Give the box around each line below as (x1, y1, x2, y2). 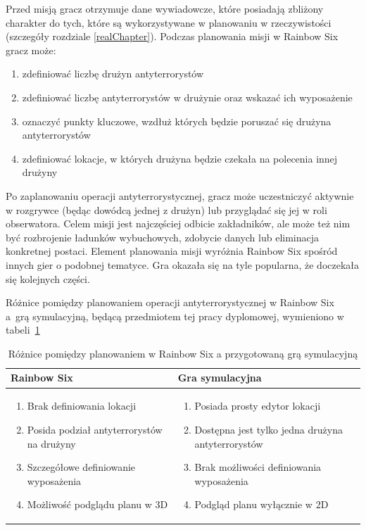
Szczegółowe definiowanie (27, 460, 136, 474)
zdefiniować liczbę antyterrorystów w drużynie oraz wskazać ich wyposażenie (22, 89, 353, 104)
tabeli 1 (6, 322, 40, 337)
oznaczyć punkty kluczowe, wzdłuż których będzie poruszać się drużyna (22, 113, 332, 128)
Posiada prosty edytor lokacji (194, 398, 321, 413)
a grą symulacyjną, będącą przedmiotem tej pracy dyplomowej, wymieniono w (6, 308, 344, 323)
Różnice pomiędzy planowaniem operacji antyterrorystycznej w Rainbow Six (6, 295, 334, 310)
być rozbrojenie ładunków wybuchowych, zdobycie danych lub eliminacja (6, 229, 320, 244)
